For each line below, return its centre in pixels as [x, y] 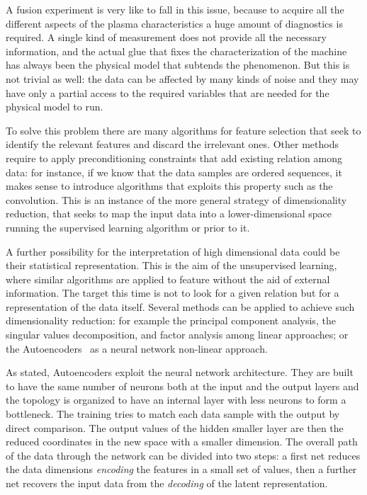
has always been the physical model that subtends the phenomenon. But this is [178, 65]
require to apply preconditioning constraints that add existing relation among [174, 158]
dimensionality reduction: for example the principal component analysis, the [171, 320]
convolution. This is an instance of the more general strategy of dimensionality [176, 199]
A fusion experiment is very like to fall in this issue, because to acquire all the [175, 9]
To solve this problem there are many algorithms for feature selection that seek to [183, 130]
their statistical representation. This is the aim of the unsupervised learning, [171, 265]
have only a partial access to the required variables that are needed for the [168, 92]
